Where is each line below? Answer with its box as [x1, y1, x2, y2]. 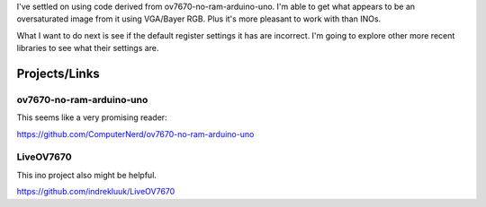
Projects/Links [16, 65, 101, 81]
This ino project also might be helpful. [16, 169, 157, 180]
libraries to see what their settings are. [16, 43, 159, 54]
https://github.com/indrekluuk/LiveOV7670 [16, 186, 175, 197]
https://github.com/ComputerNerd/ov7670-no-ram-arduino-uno [16, 128, 255, 139]
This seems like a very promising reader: [16, 112, 167, 123]
